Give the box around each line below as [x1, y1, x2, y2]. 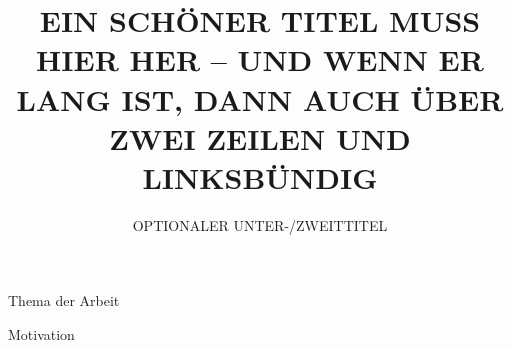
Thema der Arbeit [8, 290, 120, 311]
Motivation [8, 324, 75, 345]
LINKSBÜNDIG [142, 156, 378, 197]
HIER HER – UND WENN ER [36, 39, 484, 80]
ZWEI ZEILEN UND [109, 117, 411, 158]
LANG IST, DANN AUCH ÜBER [16, 78, 504, 119]
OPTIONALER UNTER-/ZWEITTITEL [132, 214, 388, 235]
